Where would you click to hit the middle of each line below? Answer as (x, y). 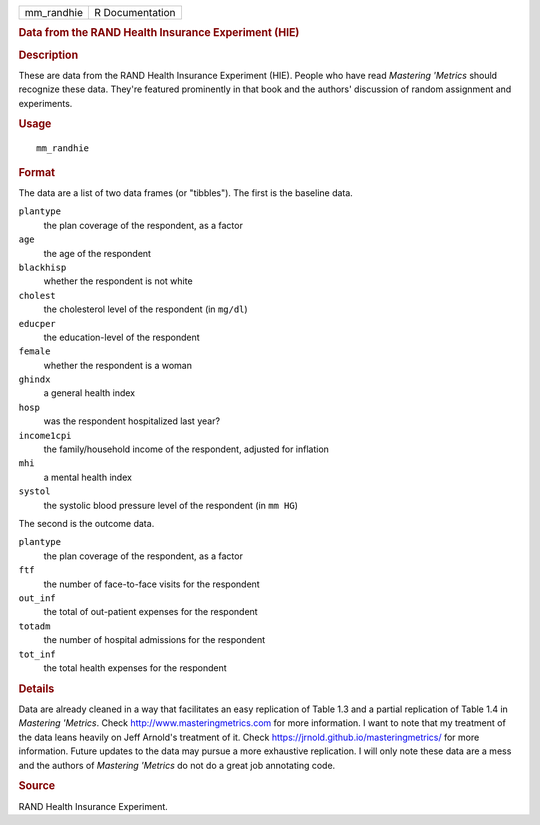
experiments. (45, 103)
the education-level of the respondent (121, 337)
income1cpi (45, 435)
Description (48, 55)
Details (36, 688)
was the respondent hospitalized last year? (131, 421)
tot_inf (37, 654)
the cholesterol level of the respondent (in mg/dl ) (146, 309)
